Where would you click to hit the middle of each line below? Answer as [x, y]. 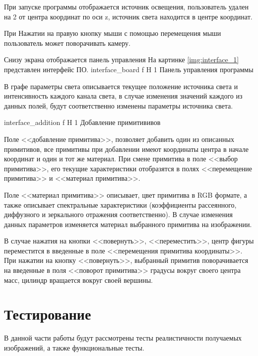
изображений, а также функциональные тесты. [74, 347]
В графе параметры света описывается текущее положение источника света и [121, 86]
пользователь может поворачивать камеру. [67, 43]
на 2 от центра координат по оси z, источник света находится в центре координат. [128, 16]
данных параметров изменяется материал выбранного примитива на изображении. [128, 224]
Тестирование [48, 314]
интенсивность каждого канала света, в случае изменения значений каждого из [123, 96]
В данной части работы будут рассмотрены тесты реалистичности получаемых [123, 338]
